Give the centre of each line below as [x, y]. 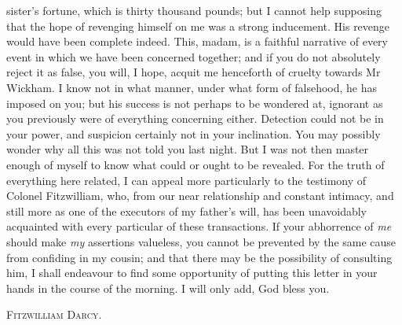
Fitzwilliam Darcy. [54, 314]
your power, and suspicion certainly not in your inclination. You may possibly [194, 133]
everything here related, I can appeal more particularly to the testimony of [186, 180]
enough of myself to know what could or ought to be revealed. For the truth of [196, 164]
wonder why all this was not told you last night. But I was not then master [188, 149]
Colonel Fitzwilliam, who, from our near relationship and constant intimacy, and [200, 196]
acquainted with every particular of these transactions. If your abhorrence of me [199, 226]
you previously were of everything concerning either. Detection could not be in [195, 118]
